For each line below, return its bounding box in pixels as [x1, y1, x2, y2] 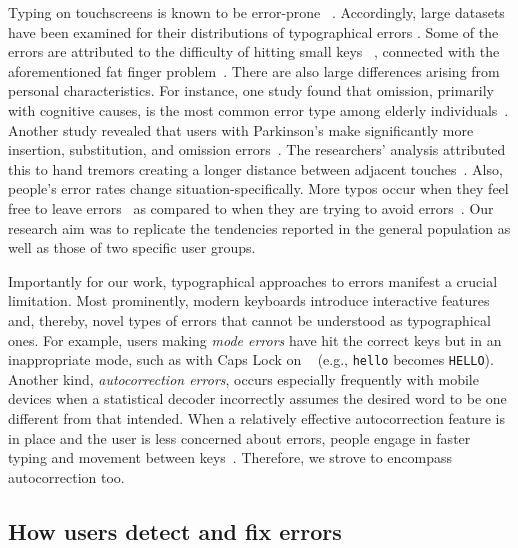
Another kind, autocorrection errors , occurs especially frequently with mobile [8, 368, 479, 389]
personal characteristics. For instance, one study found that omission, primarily [8, 80, 494, 101]
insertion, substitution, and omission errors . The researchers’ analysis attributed [8, 139, 506, 160]
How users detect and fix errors [8, 515, 342, 546]
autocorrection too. [8, 466, 125, 487]
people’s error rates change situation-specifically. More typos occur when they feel [8, 178, 509, 199]
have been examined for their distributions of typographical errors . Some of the [8, 21, 499, 42]
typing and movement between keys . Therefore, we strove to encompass [8, 447, 453, 468]
